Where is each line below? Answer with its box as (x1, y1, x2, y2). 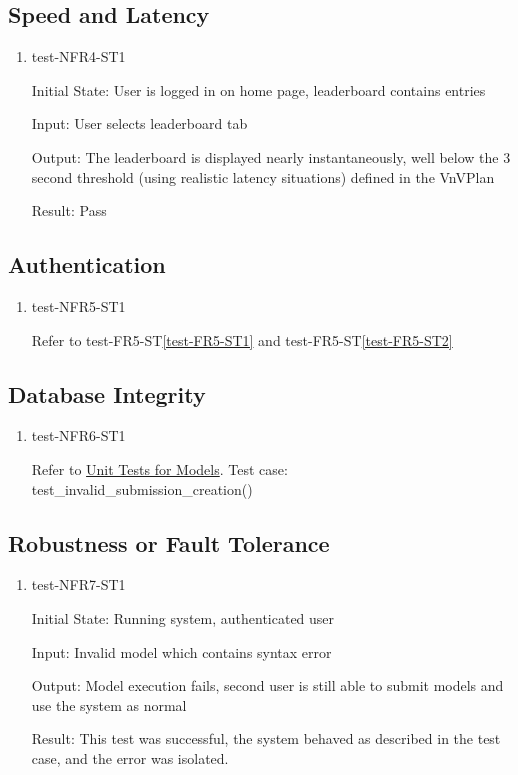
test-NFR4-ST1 (31, 46, 126, 67)
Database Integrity (8, 378, 206, 409)
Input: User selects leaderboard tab (31, 113, 248, 134)
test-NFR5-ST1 (31, 295, 126, 316)
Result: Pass (31, 200, 107, 221)
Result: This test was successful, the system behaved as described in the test (31, 728, 501, 749)
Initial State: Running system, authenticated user (31, 607, 335, 628)
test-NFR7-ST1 (31, 574, 126, 595)
